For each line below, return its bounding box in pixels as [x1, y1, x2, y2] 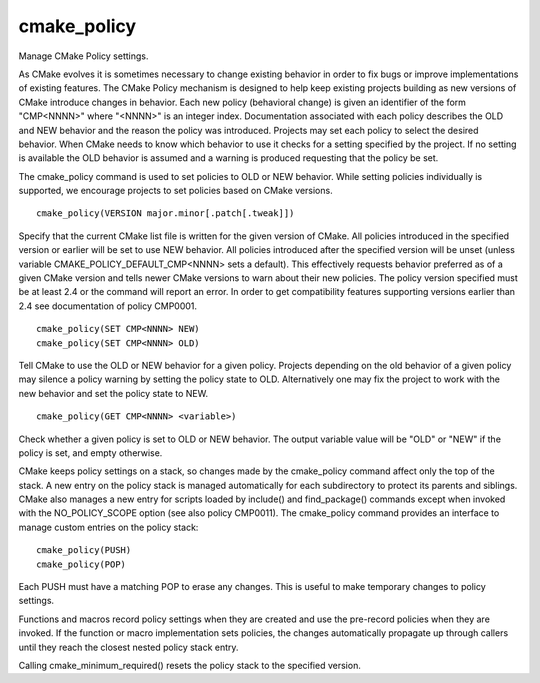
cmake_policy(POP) [36, 558, 127, 570]
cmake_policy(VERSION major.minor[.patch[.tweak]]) [36, 208, 295, 219]
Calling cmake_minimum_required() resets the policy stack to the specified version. [18, 660, 362, 671]
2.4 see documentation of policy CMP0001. [18, 300, 198, 312]
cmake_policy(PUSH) [36, 545, 132, 556]
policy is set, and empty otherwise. [18, 446, 163, 459]
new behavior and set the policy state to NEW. [18, 387, 209, 399]
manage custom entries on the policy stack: [18, 521, 199, 533]
